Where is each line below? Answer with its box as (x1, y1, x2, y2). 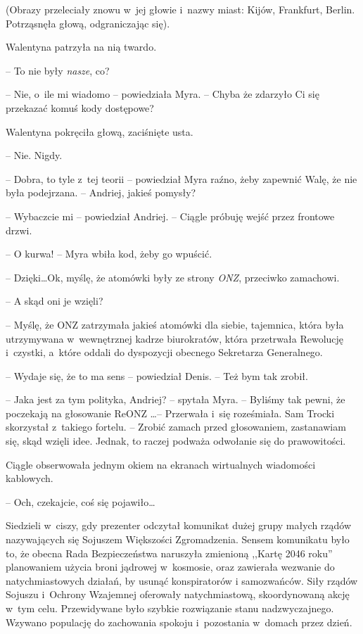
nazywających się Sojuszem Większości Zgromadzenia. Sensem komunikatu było (6, 532, 350, 547)
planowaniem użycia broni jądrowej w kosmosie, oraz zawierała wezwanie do (6, 559, 335, 574)
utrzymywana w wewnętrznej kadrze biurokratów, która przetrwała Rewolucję (6, 331, 344, 345)
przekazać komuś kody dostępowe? (6, 100, 154, 115)
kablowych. (6, 471, 53, 486)
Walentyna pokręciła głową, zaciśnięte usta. (6, 124, 193, 139)
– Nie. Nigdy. (6, 148, 63, 163)
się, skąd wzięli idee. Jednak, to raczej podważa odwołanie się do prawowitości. (6, 433, 346, 448)
